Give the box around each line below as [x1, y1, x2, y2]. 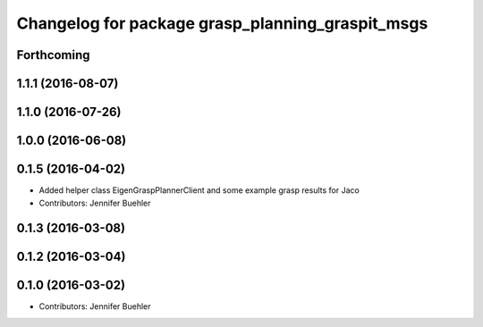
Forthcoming [16, 47, 90, 63]
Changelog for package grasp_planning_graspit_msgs [16, 13, 428, 33]
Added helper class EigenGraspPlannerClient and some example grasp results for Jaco [38, 185, 360, 196]
